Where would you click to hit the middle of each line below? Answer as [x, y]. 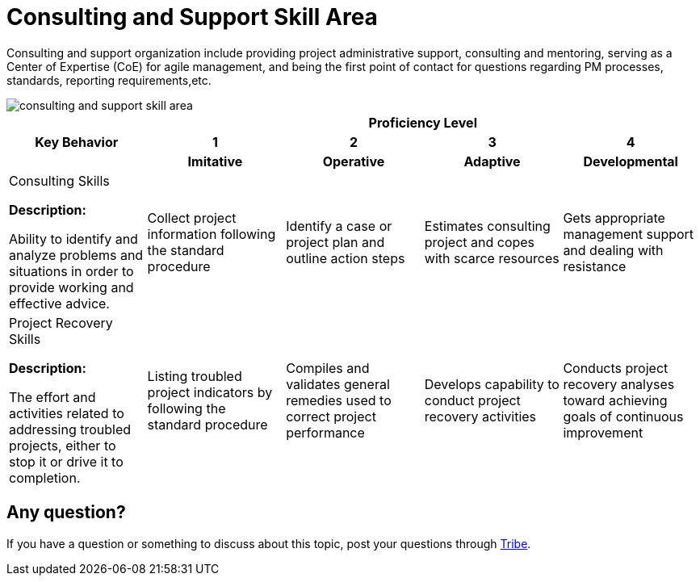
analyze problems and [76, 255]
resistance [595, 266]
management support [629, 234]
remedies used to [339, 400]
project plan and [335, 242]
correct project [331, 416]
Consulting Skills [59, 180]
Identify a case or [339, 226]
